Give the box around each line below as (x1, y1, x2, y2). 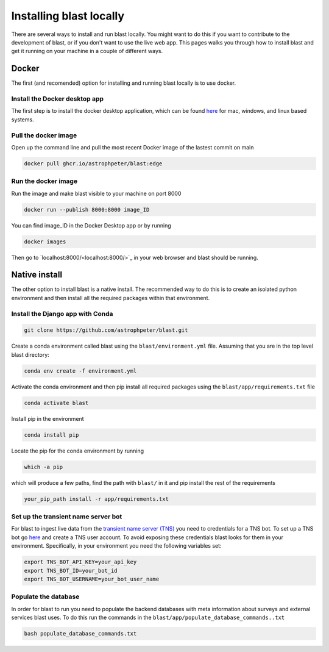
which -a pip (24, 464, 63, 470)
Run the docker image (11, 177, 78, 185)
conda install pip (24, 431, 79, 439)
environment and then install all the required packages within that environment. (11, 294, 210, 301)
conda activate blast (24, 399, 89, 406)
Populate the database (11, 592, 80, 601)
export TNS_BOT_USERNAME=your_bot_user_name (24, 575, 160, 582)
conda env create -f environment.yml (24, 367, 137, 374)
